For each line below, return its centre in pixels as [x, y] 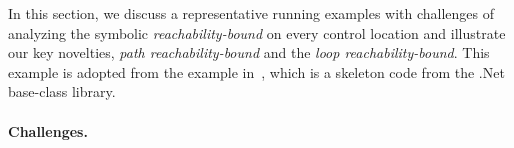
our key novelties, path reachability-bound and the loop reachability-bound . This [249, 52]
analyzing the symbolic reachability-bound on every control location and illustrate [257, 32]
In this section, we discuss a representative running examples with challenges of [251, 13]
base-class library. [62, 91]
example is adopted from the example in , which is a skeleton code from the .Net [256, 71]
